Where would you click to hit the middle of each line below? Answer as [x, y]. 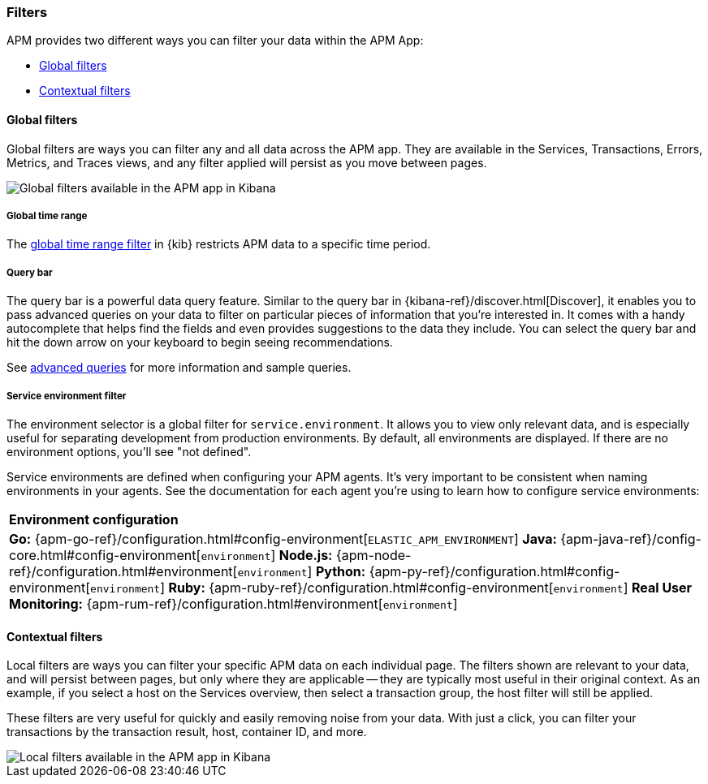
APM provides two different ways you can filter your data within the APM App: [215, 41]
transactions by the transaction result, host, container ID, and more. [187, 732]
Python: [341, 571]
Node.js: [306, 555]
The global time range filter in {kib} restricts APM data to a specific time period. [219, 244]
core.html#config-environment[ [105, 555]
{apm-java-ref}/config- [631, 538]
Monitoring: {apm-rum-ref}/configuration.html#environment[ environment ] [233, 603]
